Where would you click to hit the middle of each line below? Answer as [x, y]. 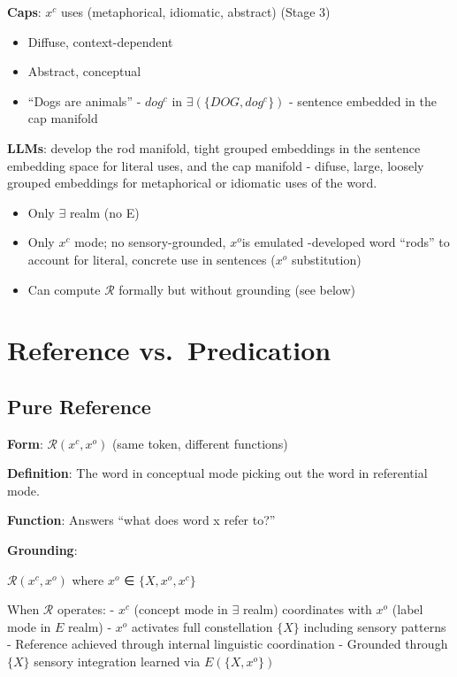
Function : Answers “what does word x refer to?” [141, 520]
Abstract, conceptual [84, 71]
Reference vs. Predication [169, 350]
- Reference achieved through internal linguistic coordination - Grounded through [228, 644]
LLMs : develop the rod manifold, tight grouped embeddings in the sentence [214, 147]
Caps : [24, 12]
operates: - [86, 609]
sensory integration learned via [117, 662]
